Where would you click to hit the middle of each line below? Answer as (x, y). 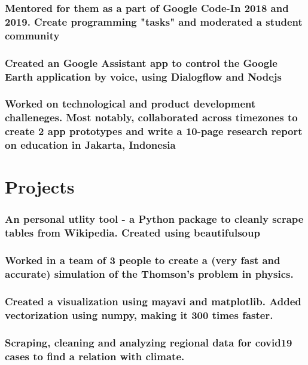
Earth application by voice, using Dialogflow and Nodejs (144, 76)
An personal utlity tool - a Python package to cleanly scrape (154, 219)
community (32, 35)
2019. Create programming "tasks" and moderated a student (154, 21)
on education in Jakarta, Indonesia (90, 145)
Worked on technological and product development (130, 104)
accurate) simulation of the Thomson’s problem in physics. (149, 274)
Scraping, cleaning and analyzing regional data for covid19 (149, 342)
